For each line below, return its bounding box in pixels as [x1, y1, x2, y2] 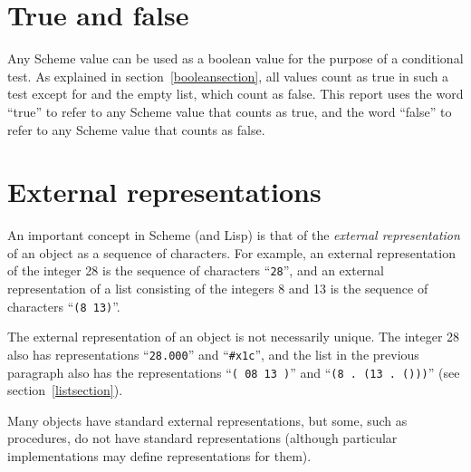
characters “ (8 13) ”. [7, 296, 120, 315]
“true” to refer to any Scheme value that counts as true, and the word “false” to [7, 101, 452, 120]
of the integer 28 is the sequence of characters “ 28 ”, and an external [7, 261, 385, 280]
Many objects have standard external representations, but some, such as [7, 410, 408, 429]
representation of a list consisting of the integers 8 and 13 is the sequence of [7, 279, 428, 298]
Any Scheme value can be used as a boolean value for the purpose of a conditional [7, 49, 464, 68]
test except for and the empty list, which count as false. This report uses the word [7, 84, 464, 103]
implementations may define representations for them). [7, 447, 312, 465]
